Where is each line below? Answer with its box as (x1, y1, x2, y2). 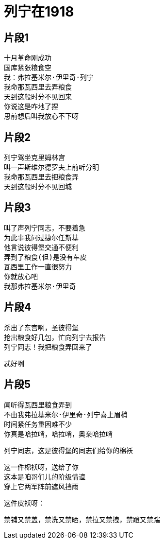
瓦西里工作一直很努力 (4, 263, 72, 271)
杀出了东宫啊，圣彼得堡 (4, 323, 79, 332)
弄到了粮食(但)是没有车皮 (4, 253, 87, 261)
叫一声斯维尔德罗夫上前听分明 (4, 163, 99, 172)
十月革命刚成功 (4, 54, 51, 62)
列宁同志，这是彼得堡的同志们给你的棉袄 (4, 446, 133, 455)
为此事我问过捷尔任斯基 (4, 233, 79, 242)
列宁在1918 (4, 3, 74, 20)
